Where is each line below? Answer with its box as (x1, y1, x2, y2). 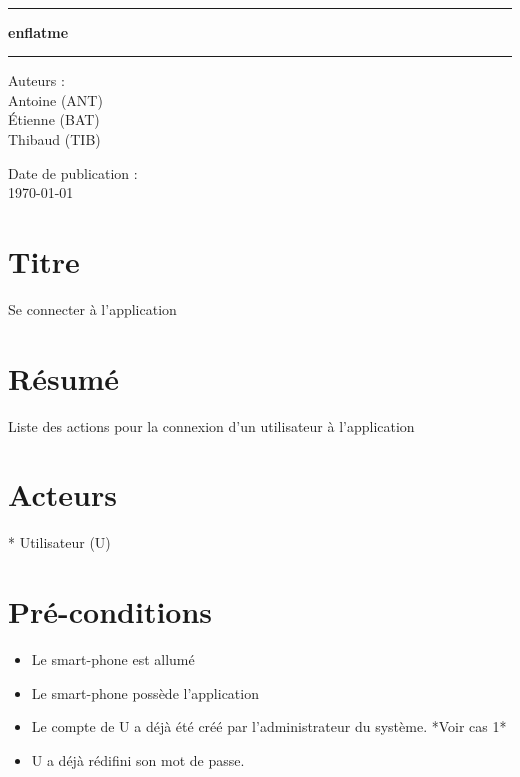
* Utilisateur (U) (8, 532, 111, 553)
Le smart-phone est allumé (31, 649, 195, 670)
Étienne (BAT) (8, 109, 100, 130)
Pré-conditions (8, 591, 213, 632)
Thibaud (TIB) (8, 128, 101, 149)
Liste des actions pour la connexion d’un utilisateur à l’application (8, 415, 415, 436)
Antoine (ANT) (8, 89, 103, 110)
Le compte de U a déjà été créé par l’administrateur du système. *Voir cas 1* (31, 716, 507, 737)
